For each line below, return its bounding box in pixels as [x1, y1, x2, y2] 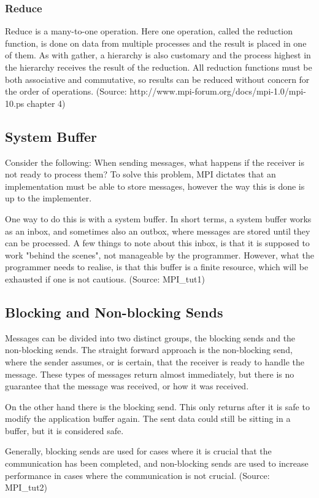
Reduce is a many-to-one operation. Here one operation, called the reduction [5, 25, 293, 37]
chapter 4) [26, 96, 66, 109]
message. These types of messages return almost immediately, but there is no [5, 367, 294, 380]
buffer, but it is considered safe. [5, 424, 124, 437]
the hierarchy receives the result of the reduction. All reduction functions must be [5, 61, 312, 73]
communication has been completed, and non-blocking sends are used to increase [5, 457, 309, 470]
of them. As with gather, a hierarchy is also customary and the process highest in [5, 49, 311, 61]
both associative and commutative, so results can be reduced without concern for [5, 72, 310, 85]
